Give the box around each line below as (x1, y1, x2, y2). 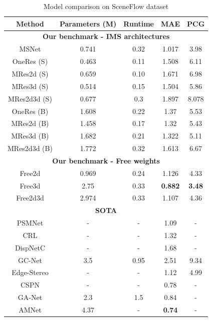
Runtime (123, 18, 154, 28)
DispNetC (15, 242, 46, 252)
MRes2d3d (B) (8, 143, 53, 153)
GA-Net (18, 292, 43, 302)
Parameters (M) (59, 18, 117, 28)
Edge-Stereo (12, 267, 49, 277)
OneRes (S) (12, 56, 48, 66)
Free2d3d (16, 192, 44, 203)
